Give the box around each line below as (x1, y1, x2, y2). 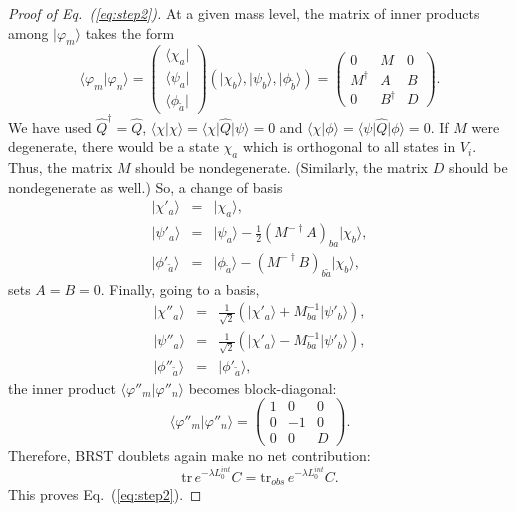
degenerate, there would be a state (8, 136, 219, 157)
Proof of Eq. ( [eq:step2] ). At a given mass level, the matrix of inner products (8, 3, 480, 23)
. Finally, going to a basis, (100, 278, 260, 299)
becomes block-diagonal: (188, 377, 337, 398)
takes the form (85, 22, 175, 43)
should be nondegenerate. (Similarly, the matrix (135, 157, 428, 178)
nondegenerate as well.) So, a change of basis (8, 176, 283, 197)
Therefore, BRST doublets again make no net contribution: (8, 445, 371, 466)
